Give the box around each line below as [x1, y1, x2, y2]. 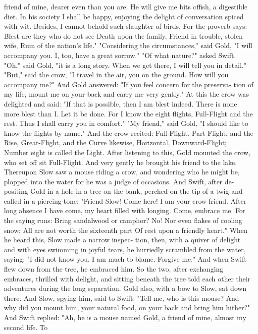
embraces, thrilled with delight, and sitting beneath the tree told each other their [4, 273, 251, 283]
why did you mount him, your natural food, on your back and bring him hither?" [4, 302, 250, 313]
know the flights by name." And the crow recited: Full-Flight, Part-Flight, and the [4, 127, 254, 138]
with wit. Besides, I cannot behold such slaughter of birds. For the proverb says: [4, 21, 247, 31]
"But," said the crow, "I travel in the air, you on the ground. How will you [4, 69, 229, 80]
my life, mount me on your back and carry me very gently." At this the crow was [4, 89, 249, 99]
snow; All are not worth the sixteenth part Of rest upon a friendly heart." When [4, 224, 248, 235]
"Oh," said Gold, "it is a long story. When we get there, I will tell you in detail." [4, 59, 247, 70]
